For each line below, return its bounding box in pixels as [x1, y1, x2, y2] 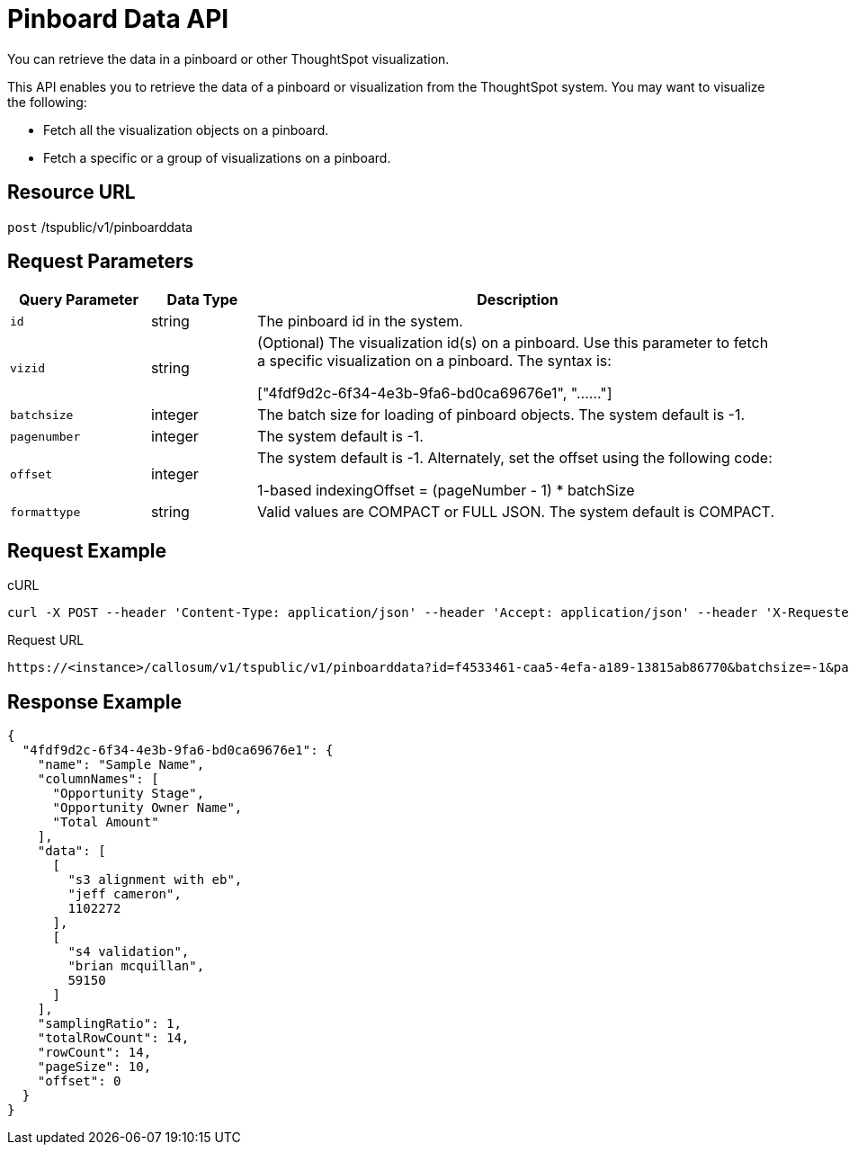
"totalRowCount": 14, [37, 1031, 190, 1046]
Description [477, 290, 559, 309]
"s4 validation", [67, 944, 190, 960]
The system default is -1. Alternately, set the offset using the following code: [257, 449, 773, 468]
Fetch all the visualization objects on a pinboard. [43, 121, 329, 138]
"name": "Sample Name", [37, 757, 205, 772]
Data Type [166, 290, 238, 309]
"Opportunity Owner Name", [52, 800, 243, 816]
